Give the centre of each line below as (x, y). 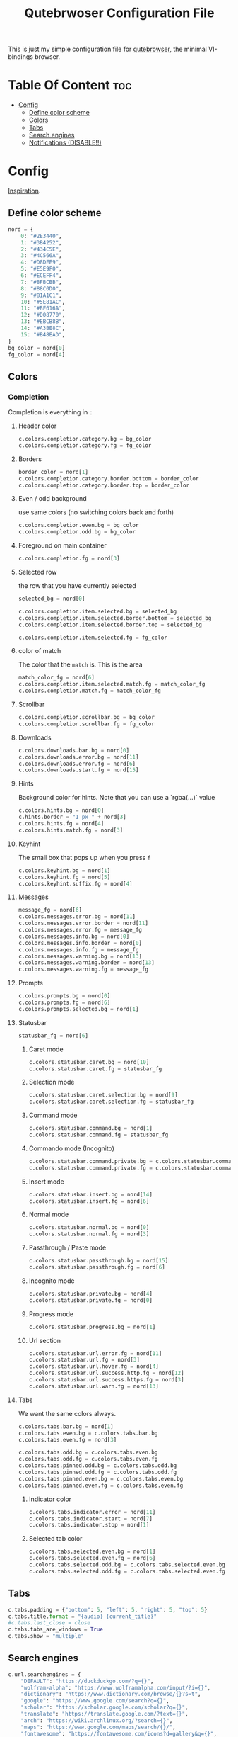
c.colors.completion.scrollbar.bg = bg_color (86, 718)
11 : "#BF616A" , (43, 309)
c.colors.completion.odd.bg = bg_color (77, 532)
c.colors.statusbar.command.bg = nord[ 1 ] (90, 1128)
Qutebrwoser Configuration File (119, 13)
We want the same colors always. (67, 1413)
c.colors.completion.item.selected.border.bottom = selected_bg (115, 618)
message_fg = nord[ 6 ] (50, 910)
